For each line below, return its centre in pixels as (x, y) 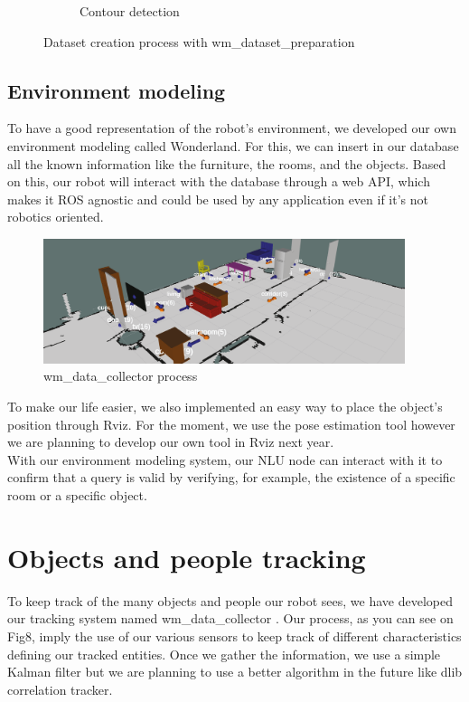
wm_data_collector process (121, 376)
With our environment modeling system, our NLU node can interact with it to (225, 459)
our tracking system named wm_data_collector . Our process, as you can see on (230, 618)
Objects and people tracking (187, 557)
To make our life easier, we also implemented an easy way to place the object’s (225, 407)
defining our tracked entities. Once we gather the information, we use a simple (224, 654)
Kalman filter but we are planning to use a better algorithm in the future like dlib (235, 672)
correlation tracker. (60, 689)
